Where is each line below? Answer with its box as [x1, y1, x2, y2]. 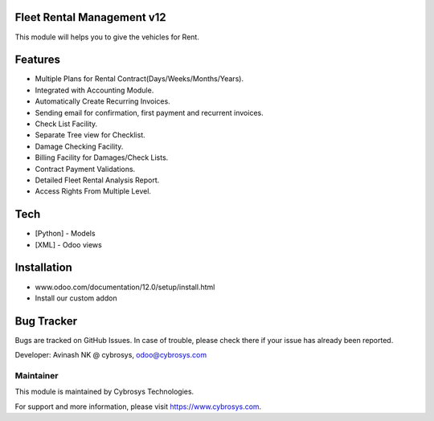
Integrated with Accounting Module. [35, 85, 154, 95]
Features [14, 53, 60, 67]
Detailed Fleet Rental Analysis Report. [35, 175, 160, 185]
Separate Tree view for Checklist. [35, 130, 146, 140]
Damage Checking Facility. [35, 141, 124, 151]
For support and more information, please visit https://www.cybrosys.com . [14, 402, 262, 411]
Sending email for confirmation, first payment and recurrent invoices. [35, 108, 264, 117]
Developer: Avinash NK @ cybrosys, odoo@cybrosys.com [14, 350, 207, 360]
